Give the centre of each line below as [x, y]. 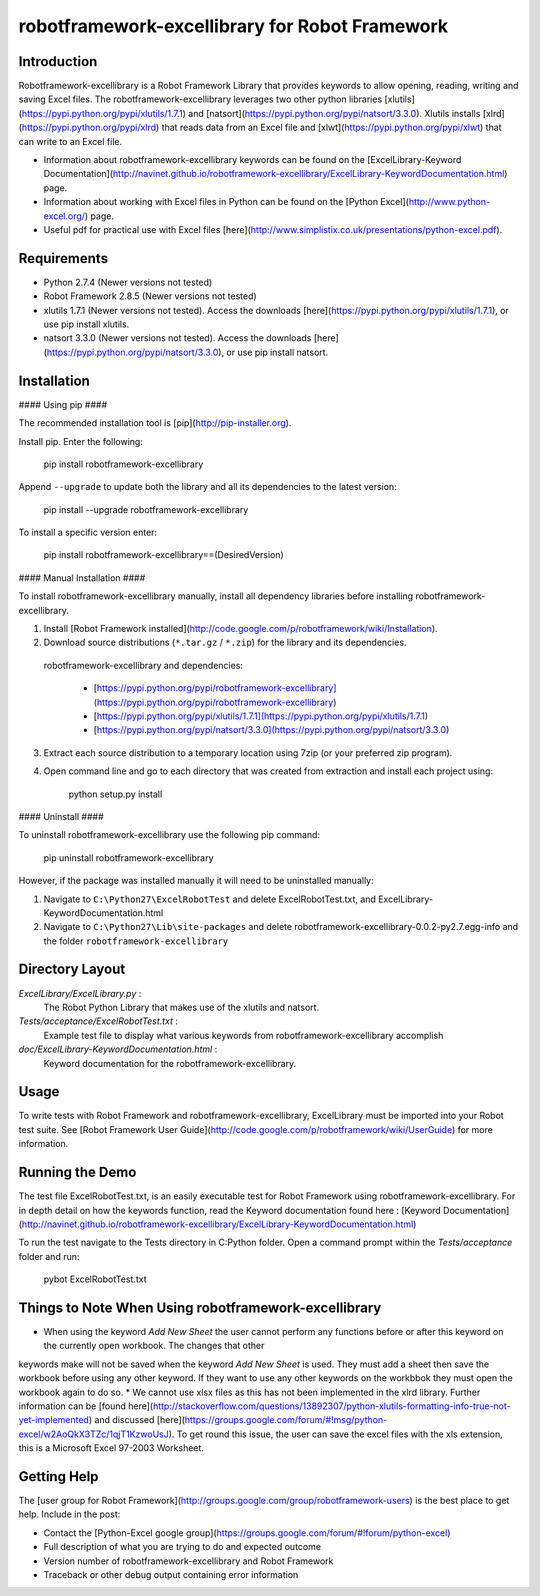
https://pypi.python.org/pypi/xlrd [89, 127]
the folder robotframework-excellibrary [136, 941]
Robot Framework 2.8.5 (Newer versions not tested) [150, 296]
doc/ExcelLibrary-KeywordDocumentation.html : [118, 1049]
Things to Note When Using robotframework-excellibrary [200, 1307]
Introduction [58, 61]
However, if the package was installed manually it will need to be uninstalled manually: [196, 881]
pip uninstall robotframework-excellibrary [128, 857]
